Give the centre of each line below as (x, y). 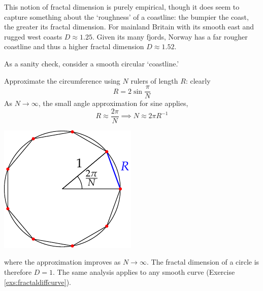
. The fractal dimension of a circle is (203, 262)
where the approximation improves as (62, 262)
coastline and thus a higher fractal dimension (74, 46)
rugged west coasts (33, 36)
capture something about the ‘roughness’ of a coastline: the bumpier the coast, (126, 16)
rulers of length (154, 80)
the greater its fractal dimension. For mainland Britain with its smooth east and (129, 27)
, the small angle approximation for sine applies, (113, 103)
